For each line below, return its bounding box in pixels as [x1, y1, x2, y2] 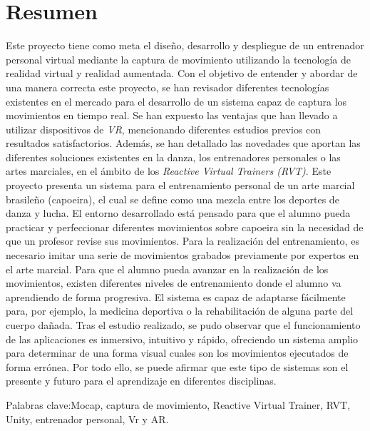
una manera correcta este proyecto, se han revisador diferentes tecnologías [6, 79, 329, 94]
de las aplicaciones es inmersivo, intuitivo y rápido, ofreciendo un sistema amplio [6, 331, 359, 346]
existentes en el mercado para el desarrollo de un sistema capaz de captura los [6, 93, 347, 108]
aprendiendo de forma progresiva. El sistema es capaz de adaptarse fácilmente [6, 289, 346, 304]
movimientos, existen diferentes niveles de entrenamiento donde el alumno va [6, 275, 341, 290]
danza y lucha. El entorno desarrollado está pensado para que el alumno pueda [6, 206, 351, 220]
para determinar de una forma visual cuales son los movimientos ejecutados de [6, 345, 349, 360]
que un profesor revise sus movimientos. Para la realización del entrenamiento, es [6, 233, 359, 248]
